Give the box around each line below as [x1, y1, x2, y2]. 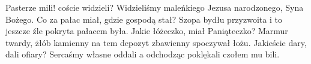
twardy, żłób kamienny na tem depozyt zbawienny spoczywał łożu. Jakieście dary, [5, 36, 307, 48]
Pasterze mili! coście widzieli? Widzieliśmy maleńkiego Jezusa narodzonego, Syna [5, 1, 304, 13]
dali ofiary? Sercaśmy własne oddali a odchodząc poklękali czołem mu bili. [5, 48, 280, 60]
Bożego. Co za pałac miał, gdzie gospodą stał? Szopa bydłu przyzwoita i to [5, 13, 282, 25]
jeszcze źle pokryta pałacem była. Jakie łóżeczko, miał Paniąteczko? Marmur [5, 25, 288, 37]
